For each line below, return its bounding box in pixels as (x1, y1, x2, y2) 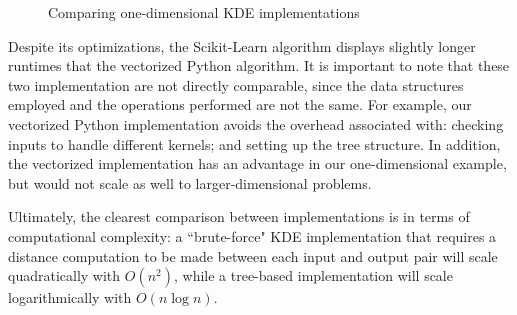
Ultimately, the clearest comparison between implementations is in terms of (8, 206, 470, 227)
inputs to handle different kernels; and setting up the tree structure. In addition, (8, 133, 501, 154)
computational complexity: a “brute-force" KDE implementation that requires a (8, 225, 497, 246)
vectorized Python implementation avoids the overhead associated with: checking (8, 113, 504, 134)
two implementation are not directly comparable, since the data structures (8, 74, 464, 95)
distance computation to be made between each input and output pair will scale (8, 245, 498, 266)
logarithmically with (8, 287, 132, 308)
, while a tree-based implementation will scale (173, 265, 453, 286)
